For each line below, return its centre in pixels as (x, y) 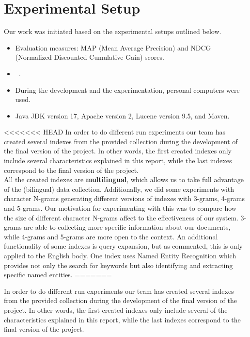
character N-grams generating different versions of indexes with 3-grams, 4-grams (124, 198)
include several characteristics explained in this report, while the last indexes (118, 160)
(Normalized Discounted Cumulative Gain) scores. (90, 57)
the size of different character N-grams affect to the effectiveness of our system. (121, 217)
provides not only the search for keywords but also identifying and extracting (118, 265)
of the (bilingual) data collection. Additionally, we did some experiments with (119, 189)
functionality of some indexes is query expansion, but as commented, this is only (123, 246)
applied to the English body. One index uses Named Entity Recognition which (120, 255)
